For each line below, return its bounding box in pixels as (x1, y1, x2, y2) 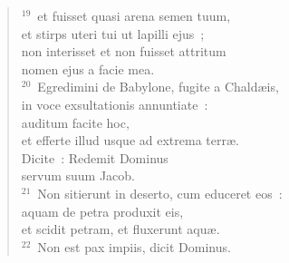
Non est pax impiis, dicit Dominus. (37, 237, 231, 256)
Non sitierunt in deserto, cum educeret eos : (37, 183, 283, 202)
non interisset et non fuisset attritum (21, 42, 226, 61)
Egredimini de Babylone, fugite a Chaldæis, (37, 77, 279, 96)
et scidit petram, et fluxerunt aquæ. (21, 219, 220, 239)
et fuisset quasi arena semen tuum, (37, 6, 231, 24)
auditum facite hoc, (21, 112, 130, 131)
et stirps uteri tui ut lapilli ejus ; (21, 24, 205, 43)
